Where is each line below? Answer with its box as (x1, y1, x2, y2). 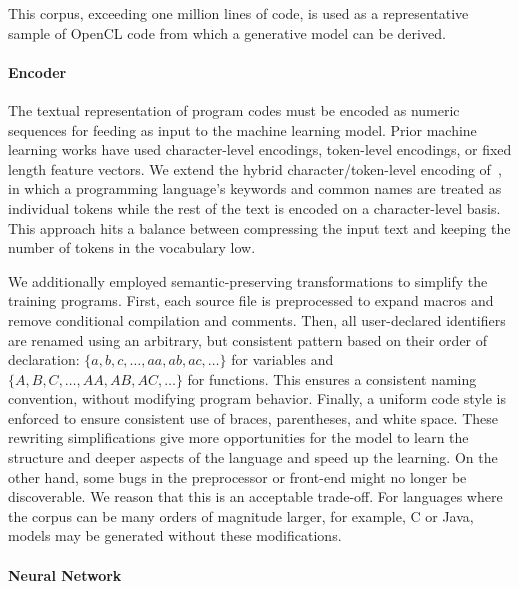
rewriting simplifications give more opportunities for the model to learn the (8, 427, 469, 448)
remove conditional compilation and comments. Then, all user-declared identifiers (8, 309, 506, 330)
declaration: (8, 349, 80, 370)
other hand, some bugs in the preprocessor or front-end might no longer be (8, 466, 467, 487)
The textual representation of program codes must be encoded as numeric (8, 99, 460, 120)
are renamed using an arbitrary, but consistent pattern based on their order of (8, 329, 488, 350)
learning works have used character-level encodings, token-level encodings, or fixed (8, 139, 512, 160)
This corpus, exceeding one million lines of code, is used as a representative (8, 3, 469, 23)
